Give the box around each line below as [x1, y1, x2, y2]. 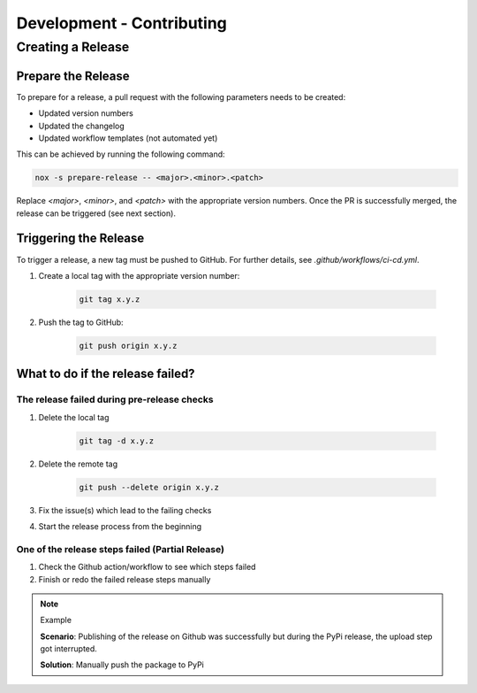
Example [40, 615, 72, 626]
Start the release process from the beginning [38, 520, 202, 531]
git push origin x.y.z [79, 341, 178, 350]
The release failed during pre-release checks [16, 394, 214, 406]
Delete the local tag [38, 412, 110, 422]
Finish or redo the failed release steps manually [38, 574, 211, 584]
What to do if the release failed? [16, 366, 195, 381]
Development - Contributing [16, 13, 227, 33]
